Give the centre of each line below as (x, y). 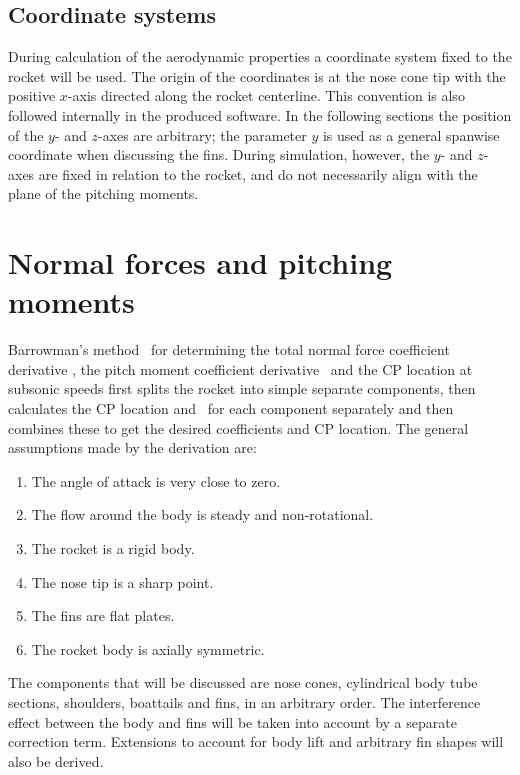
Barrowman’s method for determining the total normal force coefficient (229, 349)
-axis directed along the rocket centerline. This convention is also (266, 95)
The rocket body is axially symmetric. (148, 648)
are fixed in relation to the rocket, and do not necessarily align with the (258, 173)
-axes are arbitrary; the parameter (202, 134)
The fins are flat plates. (103, 615)
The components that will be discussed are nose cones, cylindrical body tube (243, 682)
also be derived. (56, 760)
